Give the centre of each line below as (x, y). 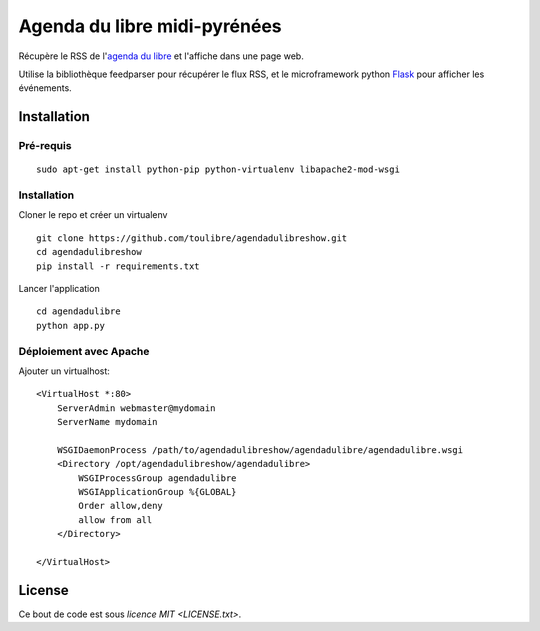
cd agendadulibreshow (89, 252)
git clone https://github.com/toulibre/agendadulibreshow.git (192, 238)
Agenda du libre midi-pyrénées (150, 26)
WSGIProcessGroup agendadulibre (157, 478)
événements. (45, 88)
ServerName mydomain (107, 422)
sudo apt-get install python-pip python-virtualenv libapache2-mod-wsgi (218, 169)
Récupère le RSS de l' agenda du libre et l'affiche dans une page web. (161, 56)
